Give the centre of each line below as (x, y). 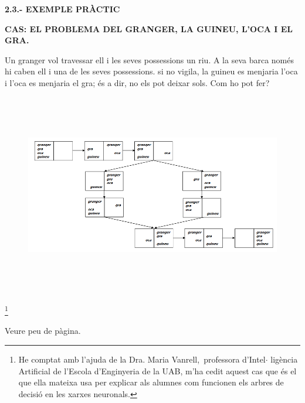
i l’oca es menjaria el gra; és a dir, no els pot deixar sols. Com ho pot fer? (137, 82)
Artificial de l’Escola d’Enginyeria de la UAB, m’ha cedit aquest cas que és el (157, 370)
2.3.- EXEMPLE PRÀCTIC (62, 9)
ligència (284, 359)
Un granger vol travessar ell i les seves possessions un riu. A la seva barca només (150, 59)
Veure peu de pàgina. (43, 331)
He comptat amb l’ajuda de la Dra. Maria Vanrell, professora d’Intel (142, 359)
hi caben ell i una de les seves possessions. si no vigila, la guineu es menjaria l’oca (151, 71)
